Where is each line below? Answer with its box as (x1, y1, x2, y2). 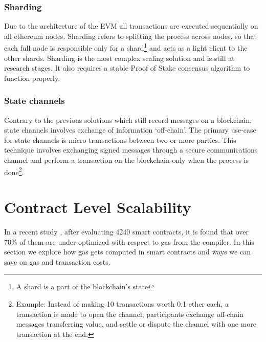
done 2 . (4, 165, 24, 177)
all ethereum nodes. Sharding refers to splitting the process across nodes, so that (4, 30, 257, 41)
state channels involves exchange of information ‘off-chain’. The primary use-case (4, 124, 256, 135)
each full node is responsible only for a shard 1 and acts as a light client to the (4, 41, 248, 53)
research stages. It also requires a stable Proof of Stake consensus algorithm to (4, 62, 250, 73)
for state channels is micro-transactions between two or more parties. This (4, 134, 236, 145)
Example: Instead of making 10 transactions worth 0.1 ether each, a (16, 298, 229, 309)
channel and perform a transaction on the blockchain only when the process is (4, 155, 249, 165)
